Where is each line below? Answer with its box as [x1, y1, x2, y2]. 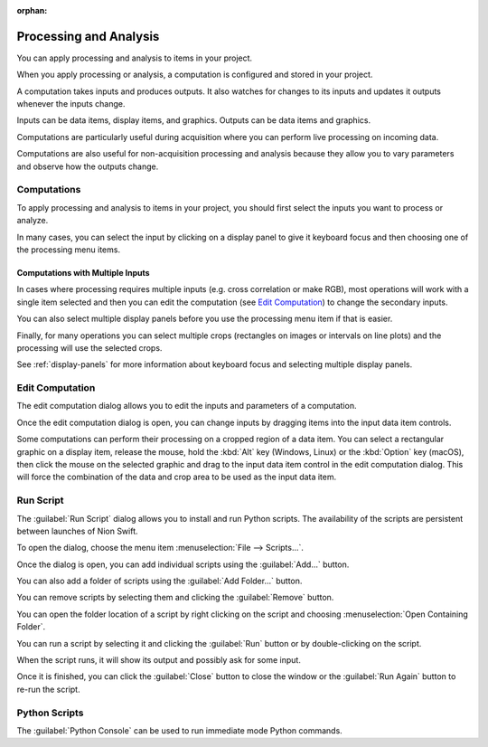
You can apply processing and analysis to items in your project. [16, 52, 253, 63]
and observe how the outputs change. [16, 161, 159, 172]
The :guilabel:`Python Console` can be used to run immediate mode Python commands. [16, 724, 343, 736]
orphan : [16, 5, 48, 15]
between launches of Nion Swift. [16, 525, 139, 536]
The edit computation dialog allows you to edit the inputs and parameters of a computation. [16, 401, 357, 411]
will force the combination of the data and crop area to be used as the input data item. [16, 471, 337, 483]
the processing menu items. [16, 244, 121, 255]
